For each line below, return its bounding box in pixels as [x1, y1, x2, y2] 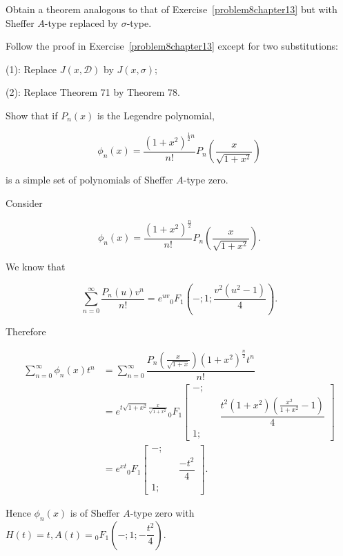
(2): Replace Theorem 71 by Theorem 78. [6, 85, 181, 99]
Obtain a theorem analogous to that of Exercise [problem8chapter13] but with [6, 2, 337, 16]
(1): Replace [6, 61, 57, 76]
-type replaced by [44, 15, 119, 30]
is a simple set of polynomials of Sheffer [6, 172, 173, 187]
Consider [6, 195, 43, 210]
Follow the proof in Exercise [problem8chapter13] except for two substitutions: [6, 39, 338, 53]
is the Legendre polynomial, [97, 108, 215, 122]
